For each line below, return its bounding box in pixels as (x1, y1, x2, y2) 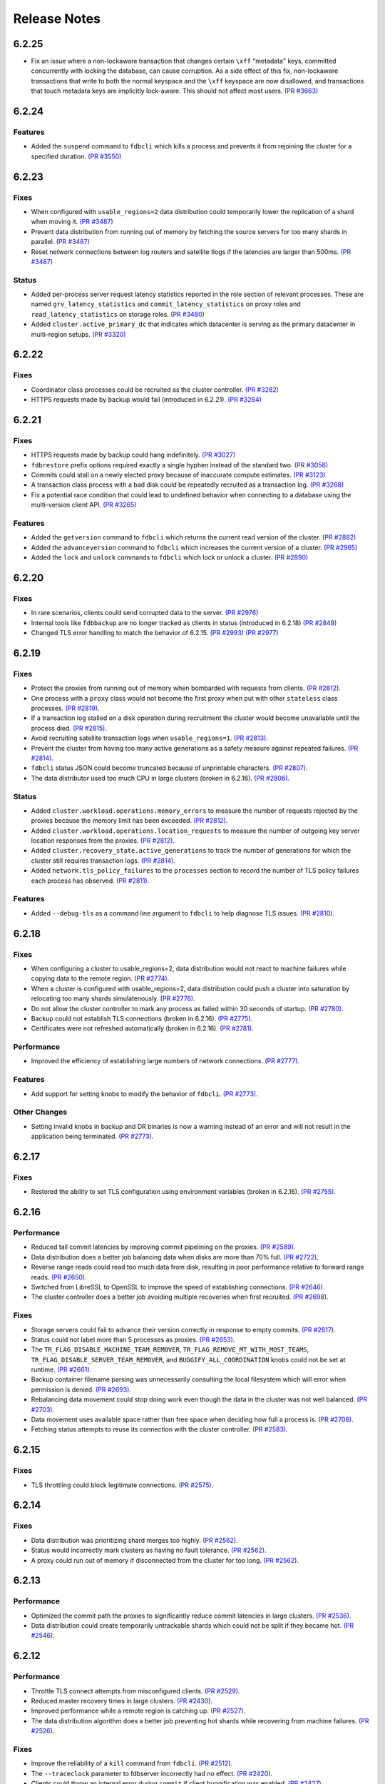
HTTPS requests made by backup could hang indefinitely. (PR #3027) (31, 450, 236, 460)
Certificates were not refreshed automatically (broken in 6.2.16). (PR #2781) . (31, 1024, 254, 1033)
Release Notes (13, 11, 101, 26)
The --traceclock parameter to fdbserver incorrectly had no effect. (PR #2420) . (31, 1769, 273, 1778)
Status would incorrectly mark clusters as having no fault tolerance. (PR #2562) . (31, 1546, 267, 1555)
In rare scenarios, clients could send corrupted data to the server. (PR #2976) (31, 609, 259, 617)
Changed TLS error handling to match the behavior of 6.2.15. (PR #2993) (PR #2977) (31, 629, 279, 637)
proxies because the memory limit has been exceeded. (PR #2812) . (31, 816, 228, 825)
